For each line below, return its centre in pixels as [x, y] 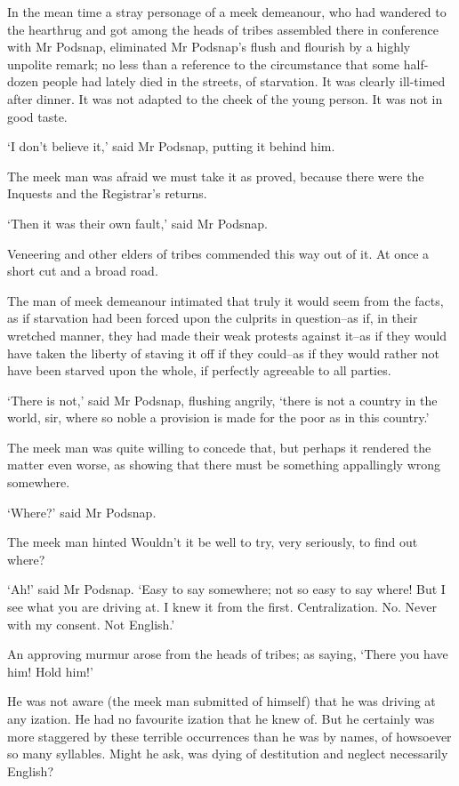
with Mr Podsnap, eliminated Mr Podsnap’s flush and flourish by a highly [209, 47]
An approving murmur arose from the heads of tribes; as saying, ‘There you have [228, 654]
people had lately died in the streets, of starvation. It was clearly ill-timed [244, 81]
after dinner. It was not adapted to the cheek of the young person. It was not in [225, 98]
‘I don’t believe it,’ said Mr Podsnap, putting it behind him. [171, 146]
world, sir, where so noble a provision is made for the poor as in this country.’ [218, 417]
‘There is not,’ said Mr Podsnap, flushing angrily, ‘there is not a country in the [222, 400]
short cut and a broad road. [83, 271]
